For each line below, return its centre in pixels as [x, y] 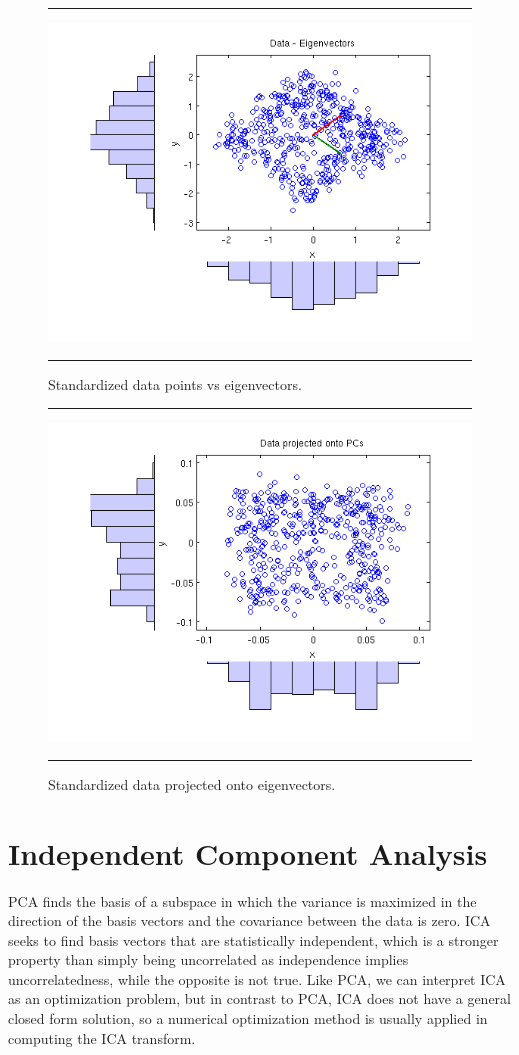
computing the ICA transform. [102, 1037]
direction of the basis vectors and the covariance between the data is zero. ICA [249, 920]
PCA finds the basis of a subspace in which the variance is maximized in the [242, 900]
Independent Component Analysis [248, 852]
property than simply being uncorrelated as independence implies [208, 959]
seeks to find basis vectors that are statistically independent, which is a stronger [253, 939]
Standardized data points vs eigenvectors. [175, 383]
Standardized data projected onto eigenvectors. [192, 783]
